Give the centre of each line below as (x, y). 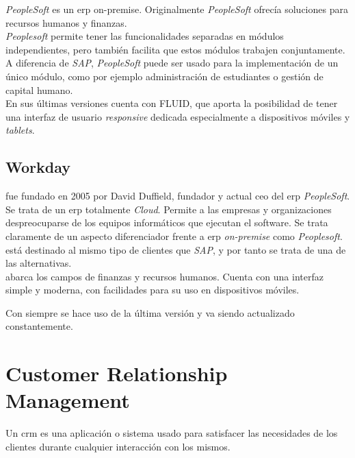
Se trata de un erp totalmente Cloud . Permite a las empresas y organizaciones (169, 209)
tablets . (20, 130)
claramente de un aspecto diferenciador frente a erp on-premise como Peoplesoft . (174, 236)
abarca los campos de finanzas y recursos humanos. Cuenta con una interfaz (165, 276)
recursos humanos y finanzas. (66, 22)
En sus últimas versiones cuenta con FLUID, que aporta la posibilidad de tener (172, 103)
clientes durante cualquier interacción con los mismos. (118, 446)
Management (68, 400)
